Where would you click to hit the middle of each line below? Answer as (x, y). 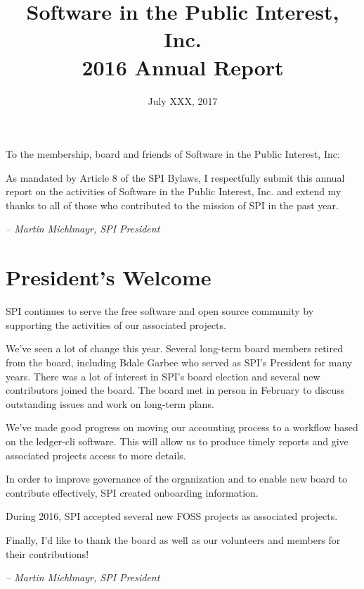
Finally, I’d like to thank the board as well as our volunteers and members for (173, 539)
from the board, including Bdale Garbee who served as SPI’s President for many (179, 362)
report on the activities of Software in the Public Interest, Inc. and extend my (174, 191)
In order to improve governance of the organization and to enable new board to (176, 479)
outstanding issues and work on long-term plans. (110, 403)
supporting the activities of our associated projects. (116, 324)
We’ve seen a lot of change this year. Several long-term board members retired (174, 348)
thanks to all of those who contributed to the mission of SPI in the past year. (172, 205)
